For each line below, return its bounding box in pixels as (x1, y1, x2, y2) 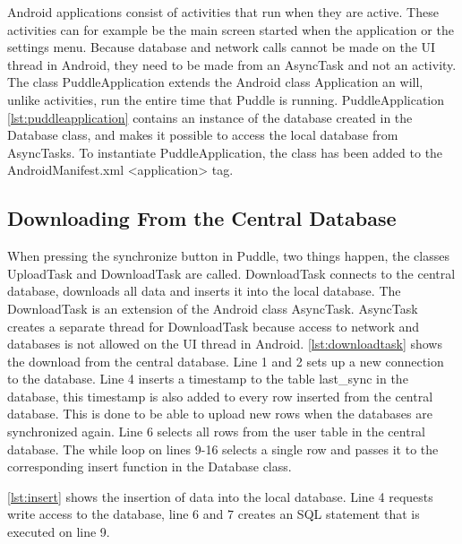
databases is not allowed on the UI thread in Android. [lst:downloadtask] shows (7, 334, 442, 353)
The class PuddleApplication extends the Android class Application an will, (7, 73, 423, 91)
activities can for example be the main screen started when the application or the (7, 20, 454, 39)
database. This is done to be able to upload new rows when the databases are (7, 404, 432, 423)
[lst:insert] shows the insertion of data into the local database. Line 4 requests (7, 487, 433, 505)
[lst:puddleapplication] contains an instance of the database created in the (7, 108, 413, 126)
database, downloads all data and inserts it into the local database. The (7, 281, 401, 300)
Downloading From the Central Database (7, 204, 397, 232)
